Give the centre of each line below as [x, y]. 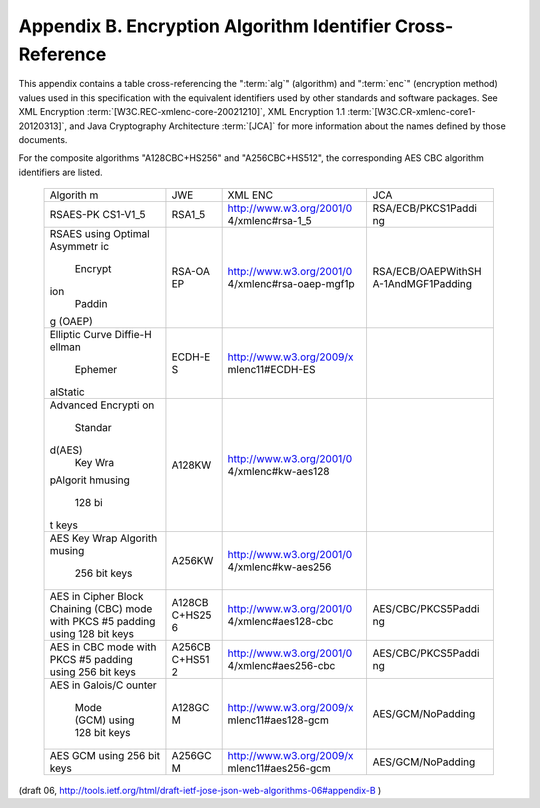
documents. [43, 139]
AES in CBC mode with [103, 647]
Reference [62, 54]
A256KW [192, 561]
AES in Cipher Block [96, 597]
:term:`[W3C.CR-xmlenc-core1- [411, 112]
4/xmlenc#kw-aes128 [278, 472]
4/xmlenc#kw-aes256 [279, 567]
